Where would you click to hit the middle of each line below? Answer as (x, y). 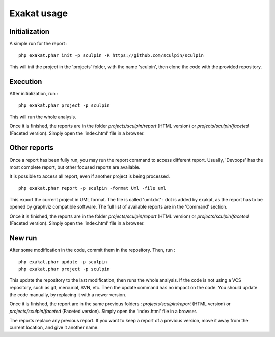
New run (23, 238)
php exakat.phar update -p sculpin (63, 262)
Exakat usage (39, 13)
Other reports (31, 148)
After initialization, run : (34, 93)
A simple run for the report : (38, 44)
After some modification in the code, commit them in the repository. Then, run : (92, 250)
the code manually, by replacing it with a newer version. (68, 294)
